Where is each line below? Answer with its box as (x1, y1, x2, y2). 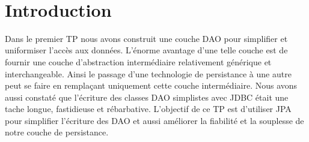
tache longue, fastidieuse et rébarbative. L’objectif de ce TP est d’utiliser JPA (5, 102, 292, 115)
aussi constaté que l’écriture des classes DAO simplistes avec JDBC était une (5, 90, 289, 103)
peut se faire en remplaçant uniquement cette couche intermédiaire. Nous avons (5, 79, 298, 92)
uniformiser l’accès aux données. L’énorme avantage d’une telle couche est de (5, 44, 288, 56)
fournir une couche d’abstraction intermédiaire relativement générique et (5, 55, 272, 68)
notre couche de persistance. (5, 126, 109, 138)
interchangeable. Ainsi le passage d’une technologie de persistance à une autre (5, 67, 292, 80)
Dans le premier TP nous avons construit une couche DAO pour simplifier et (5, 32, 288, 44)
